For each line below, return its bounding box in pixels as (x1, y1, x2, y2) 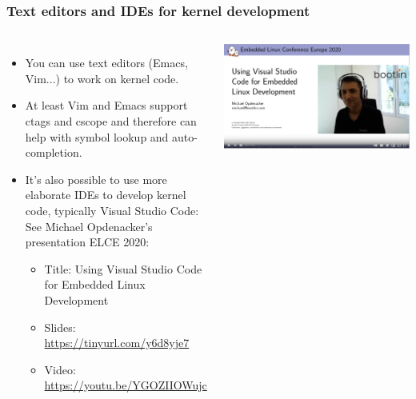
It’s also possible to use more (25, 170, 167, 187)
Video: (44, 361, 76, 377)
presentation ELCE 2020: (25, 233, 150, 250)
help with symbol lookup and (25, 128, 169, 145)
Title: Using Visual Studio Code (44, 260, 202, 277)
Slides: (44, 318, 76, 335)
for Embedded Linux (44, 276, 146, 293)
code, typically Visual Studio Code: (25, 201, 199, 218)
